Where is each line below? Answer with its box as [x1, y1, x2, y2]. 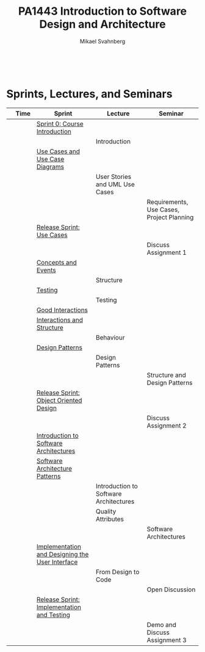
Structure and [146, 371, 186, 379]
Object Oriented [36, 396, 82, 404]
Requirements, [146, 197, 189, 206]
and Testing [36, 610, 70, 619]
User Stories [95, 172, 132, 181]
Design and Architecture [39, 17, 166, 31]
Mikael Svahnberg [79, 37, 126, 45]
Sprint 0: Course [36, 119, 84, 128]
